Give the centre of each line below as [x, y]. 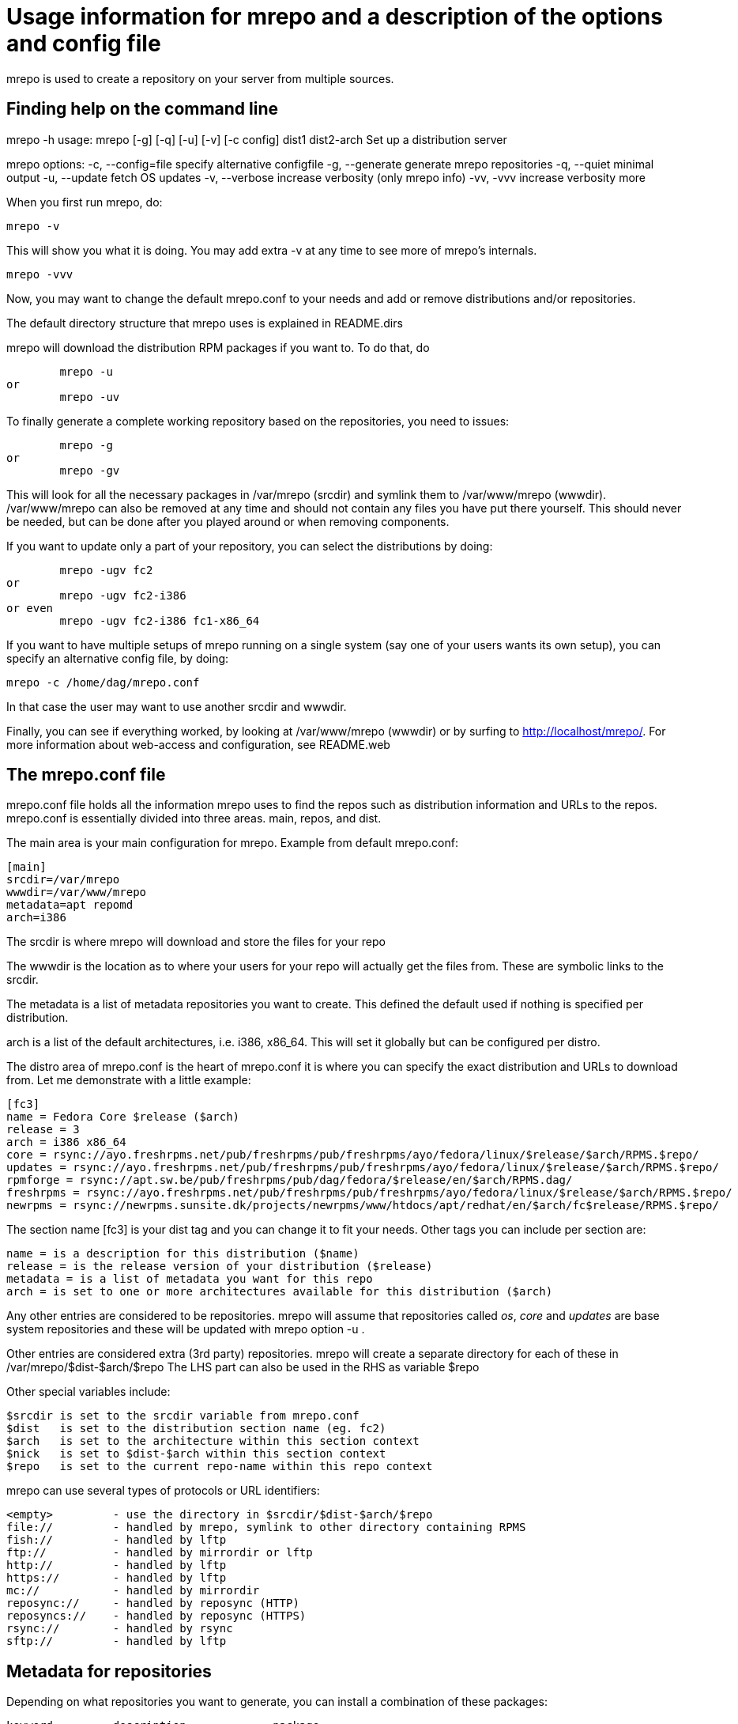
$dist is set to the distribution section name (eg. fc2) [196, 1429]
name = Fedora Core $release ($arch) [123, 1117]
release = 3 [43, 1130]
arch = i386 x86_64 [66, 1142]
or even [30, 608]
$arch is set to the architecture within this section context [213, 1441]
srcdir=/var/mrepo [63, 880]
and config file [84, 43]
